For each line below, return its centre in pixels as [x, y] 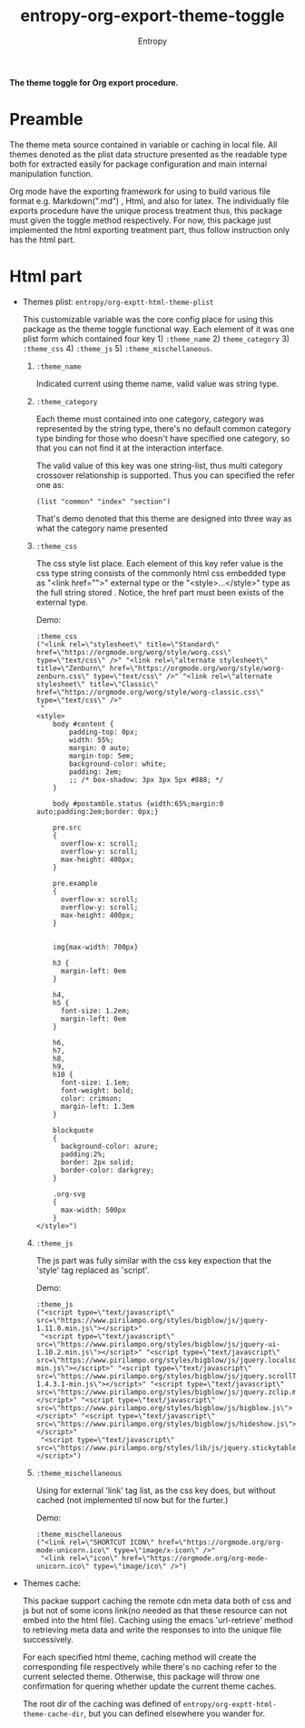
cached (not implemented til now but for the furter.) [132, 1499]
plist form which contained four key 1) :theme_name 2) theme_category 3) [156, 339]
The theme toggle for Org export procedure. [94, 82]
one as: [50, 484]
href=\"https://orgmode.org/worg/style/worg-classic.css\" [150, 692]
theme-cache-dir [53, 1714]
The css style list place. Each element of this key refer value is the [160, 563]
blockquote [73, 1130]
